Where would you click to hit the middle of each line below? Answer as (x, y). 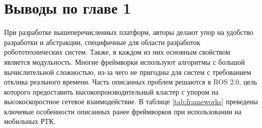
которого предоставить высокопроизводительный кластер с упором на (111, 91)
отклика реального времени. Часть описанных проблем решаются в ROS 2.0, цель (131, 82)
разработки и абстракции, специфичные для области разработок (102, 42)
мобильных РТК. (30, 121)
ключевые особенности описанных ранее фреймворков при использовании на (123, 111)
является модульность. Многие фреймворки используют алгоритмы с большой (125, 61)
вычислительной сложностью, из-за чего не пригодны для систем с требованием (128, 72)
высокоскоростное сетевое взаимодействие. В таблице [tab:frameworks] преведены (131, 101)
